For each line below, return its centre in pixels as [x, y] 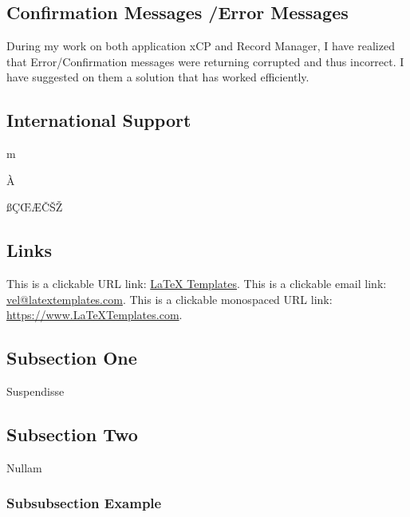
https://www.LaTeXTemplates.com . [95, 315]
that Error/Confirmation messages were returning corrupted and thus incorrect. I [205, 61]
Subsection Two [72, 434]
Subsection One [72, 358]
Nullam [24, 467]
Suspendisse [35, 391]
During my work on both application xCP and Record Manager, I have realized [201, 46]
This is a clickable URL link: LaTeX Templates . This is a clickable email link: [197, 284]
